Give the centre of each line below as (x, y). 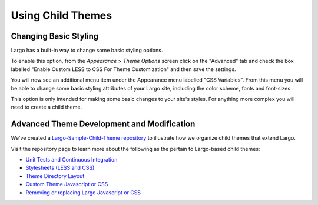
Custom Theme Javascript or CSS (67, 184)
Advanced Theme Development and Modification (103, 124)
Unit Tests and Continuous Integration (72, 160)
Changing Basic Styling (55, 36)
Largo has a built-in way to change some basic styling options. (87, 51)
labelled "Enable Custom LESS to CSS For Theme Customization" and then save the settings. (123, 69)
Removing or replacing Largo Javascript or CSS (83, 192)
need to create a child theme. (47, 107)
